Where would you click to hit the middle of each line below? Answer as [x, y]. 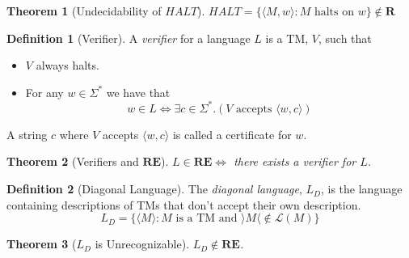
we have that [138, 92]
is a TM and [207, 219]
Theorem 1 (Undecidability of [84, 11]
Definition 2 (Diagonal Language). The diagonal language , [154, 189]
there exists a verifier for [295, 161]
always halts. [67, 65]
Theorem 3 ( [42, 244]
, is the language [362, 189]
